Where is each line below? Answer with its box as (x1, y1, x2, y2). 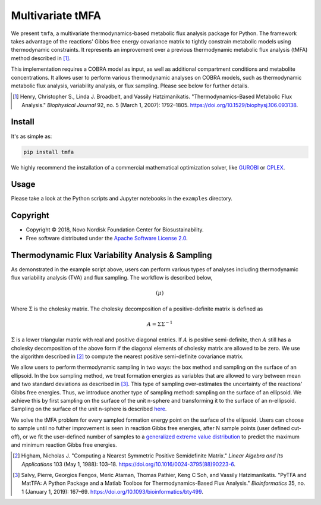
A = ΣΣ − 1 (146, 320, 173, 327)
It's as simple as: (11, 133, 52, 140)
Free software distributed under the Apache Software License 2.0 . (26, 234, 188, 241)
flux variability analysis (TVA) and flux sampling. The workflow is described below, (11, 274, 213, 281)
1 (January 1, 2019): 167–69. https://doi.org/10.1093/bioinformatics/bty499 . (21, 488, 203, 495)
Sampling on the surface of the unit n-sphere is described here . (11, 405, 167, 413)
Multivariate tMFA (11, 9, 101, 22)
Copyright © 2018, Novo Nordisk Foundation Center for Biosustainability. (26, 226, 204, 233)
